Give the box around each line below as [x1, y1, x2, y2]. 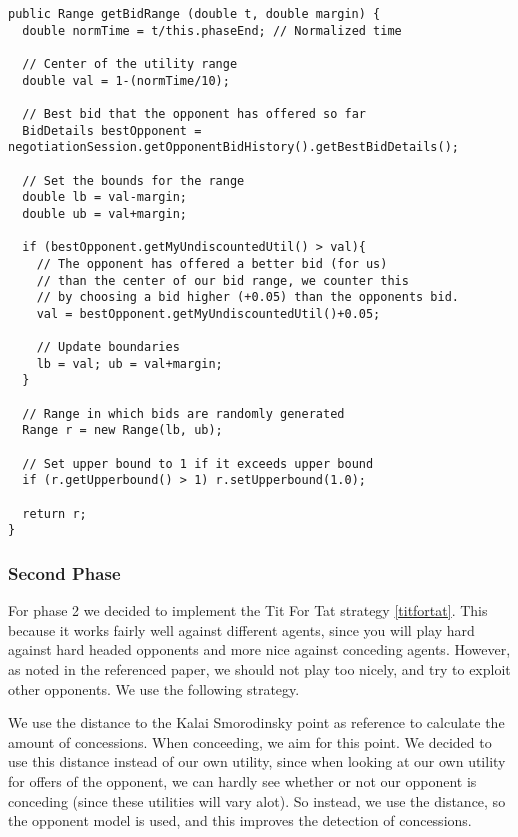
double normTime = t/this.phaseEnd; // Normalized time [22, 23, 402, 38]
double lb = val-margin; [22, 190, 187, 205]
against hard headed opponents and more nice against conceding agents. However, [8, 639, 511, 660]
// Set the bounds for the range [22, 173, 245, 188]
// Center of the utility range [22, 56, 238, 71]
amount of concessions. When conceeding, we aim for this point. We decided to [8, 731, 492, 752]
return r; [22, 506, 87, 521]
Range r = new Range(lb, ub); [22, 423, 223, 438]
